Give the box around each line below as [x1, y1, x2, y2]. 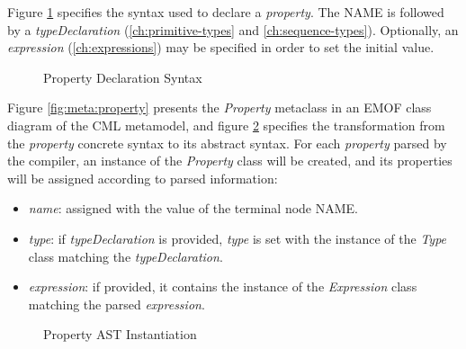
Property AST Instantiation [43, 325, 197, 344]
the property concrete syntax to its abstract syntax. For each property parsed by [7, 133, 447, 152]
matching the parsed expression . [28, 294, 205, 313]
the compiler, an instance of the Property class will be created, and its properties [7, 151, 453, 170]
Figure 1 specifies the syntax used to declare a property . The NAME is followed [7, 3, 444, 21]
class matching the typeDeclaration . [28, 246, 223, 265]
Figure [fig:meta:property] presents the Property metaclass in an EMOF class [7, 98, 432, 117]
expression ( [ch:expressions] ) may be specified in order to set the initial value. [7, 38, 435, 57]
